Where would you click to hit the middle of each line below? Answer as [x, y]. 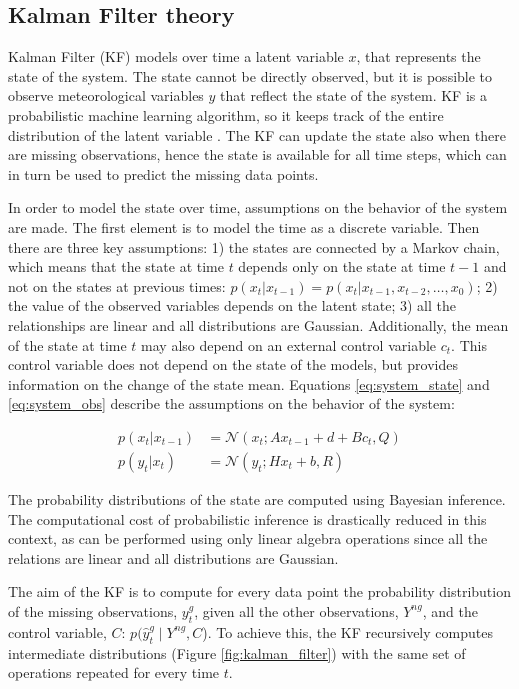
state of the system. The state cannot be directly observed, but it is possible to [250, 75]
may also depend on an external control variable [289, 344]
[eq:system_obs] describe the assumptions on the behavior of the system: [231, 403]
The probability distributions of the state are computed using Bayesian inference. [257, 498]
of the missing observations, [93, 610]
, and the [450, 610]
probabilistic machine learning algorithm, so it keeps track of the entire [226, 114]
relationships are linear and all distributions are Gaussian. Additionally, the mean [258, 324]
